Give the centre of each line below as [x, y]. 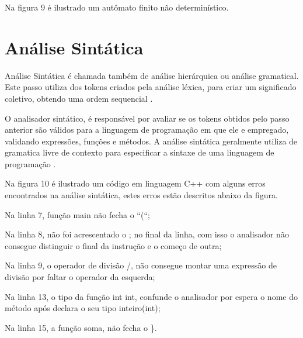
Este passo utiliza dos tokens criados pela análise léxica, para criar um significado [151, 87]
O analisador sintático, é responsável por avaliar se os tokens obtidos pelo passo [147, 118]
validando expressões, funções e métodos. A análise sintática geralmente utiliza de [151, 141]
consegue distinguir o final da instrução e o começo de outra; [113, 245]
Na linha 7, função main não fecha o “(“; [77, 214]
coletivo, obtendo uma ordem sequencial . [79, 98]
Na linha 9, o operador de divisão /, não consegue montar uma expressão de [141, 265]
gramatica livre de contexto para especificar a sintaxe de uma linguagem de [140, 152]
